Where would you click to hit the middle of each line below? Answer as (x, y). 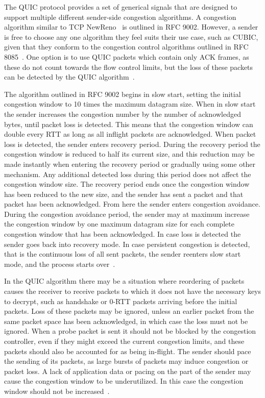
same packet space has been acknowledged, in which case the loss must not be (126, 321)
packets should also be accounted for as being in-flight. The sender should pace (128, 351)
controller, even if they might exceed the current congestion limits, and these (124, 341)
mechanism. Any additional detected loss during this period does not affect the (128, 174)
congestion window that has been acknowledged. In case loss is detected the (123, 234)
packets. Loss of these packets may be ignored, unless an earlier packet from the (129, 311)
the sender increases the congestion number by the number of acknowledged (123, 114)
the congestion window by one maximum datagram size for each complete (119, 224)
